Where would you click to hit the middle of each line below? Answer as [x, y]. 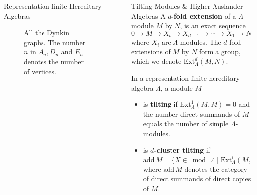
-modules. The [200, 42]
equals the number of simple [186, 123]
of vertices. [40, 71]
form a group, [220, 51]
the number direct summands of [192, 114]
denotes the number [54, 61]
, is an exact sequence [213, 25]
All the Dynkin [46, 32]
